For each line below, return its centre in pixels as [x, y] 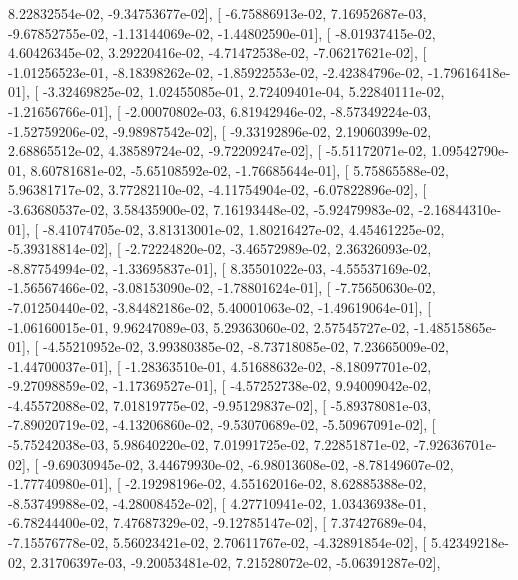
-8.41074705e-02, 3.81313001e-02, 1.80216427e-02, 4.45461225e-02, [243, 228]
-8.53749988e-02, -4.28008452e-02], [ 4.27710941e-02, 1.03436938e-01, [217, 502]
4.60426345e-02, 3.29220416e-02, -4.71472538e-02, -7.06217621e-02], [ [217, 52]
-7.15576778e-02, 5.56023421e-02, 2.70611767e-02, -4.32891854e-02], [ [217, 542]
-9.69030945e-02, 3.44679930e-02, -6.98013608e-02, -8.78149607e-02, [248, 463]
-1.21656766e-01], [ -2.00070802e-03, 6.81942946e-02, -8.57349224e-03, [220, 110]
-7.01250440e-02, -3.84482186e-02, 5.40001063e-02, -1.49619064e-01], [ [220, 306]
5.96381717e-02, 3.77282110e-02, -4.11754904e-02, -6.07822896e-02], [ [217, 189]
